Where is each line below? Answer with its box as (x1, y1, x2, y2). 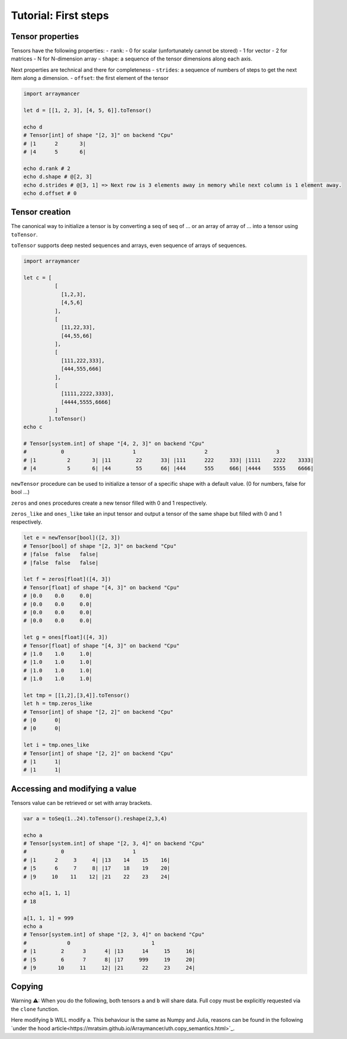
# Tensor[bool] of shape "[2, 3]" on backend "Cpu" (23, 543, 177, 549)
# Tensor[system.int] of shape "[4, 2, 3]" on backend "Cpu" (23, 440, 205, 447)
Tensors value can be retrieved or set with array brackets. (11, 799, 152, 806)
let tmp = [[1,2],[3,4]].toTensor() (23, 692, 130, 698)
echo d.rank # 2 (23, 165, 71, 172)
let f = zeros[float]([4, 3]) (23, 576, 111, 583)
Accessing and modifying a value (11, 784, 137, 794)
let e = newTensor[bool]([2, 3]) (23, 534, 121, 541)
